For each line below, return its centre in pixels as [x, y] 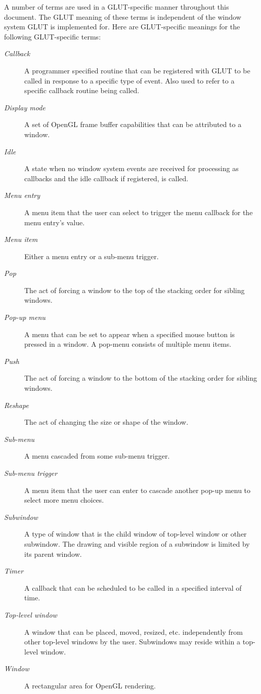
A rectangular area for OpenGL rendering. [90, 685]
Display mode [25, 107]
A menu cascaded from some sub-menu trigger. [97, 456]
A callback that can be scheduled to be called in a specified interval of [133, 587]
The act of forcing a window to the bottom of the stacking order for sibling [141, 378]
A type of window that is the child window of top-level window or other [136, 534]
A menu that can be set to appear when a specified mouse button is [130, 334]
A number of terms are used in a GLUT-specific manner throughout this [117, 7]
